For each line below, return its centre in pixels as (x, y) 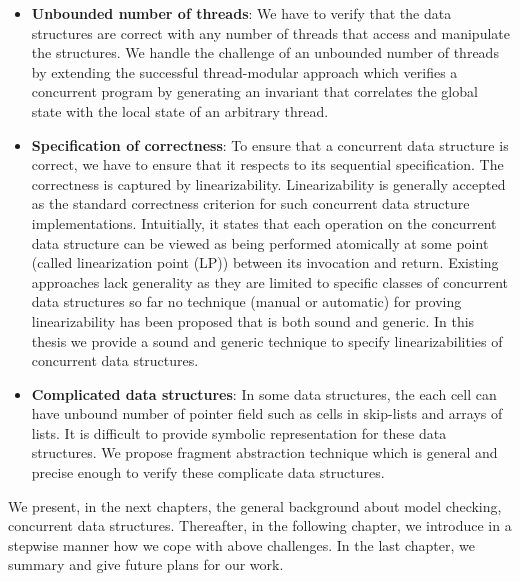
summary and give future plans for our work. (146, 564)
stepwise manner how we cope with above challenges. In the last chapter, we (241, 544)
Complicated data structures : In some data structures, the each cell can (264, 393)
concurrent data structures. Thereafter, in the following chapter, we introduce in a (260, 525)
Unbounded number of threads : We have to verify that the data (241, 13)
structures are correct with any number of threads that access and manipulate (270, 32)
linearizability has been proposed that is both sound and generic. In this (253, 320)
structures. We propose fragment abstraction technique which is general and (264, 452)
